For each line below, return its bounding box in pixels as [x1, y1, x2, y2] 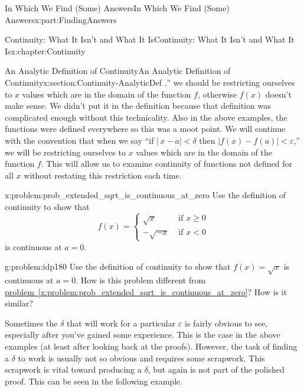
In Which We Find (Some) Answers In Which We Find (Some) [5, 2, 230, 14]
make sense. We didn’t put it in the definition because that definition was [5, 99, 271, 112]
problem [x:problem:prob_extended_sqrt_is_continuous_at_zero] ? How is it [5, 285, 287, 298]
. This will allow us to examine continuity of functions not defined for [41, 157, 293, 170]
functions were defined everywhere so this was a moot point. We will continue [5, 122, 286, 135]
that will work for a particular [67, 316, 176, 329]
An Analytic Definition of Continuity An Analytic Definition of [5, 64, 231, 77]
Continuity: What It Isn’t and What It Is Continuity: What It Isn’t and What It [5, 33, 295, 46]
